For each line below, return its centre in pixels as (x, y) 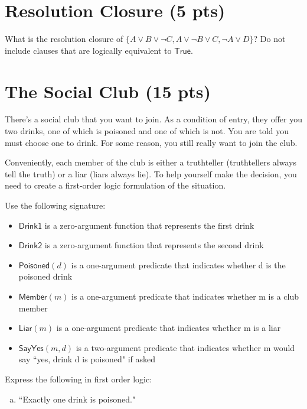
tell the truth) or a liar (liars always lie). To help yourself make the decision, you (151, 173)
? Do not (270, 39)
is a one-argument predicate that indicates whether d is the (178, 264)
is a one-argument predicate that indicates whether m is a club (185, 296)
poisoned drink (45, 276)
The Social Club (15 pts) (108, 91)
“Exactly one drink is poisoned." (77, 399)
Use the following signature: (55, 205)
